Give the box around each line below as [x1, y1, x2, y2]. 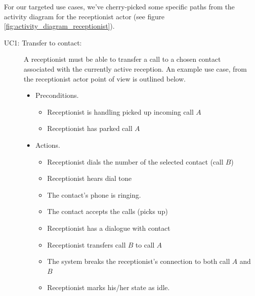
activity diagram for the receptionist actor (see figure [4, 11, 165, 21]
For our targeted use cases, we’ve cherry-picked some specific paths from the [4, 1, 235, 11]
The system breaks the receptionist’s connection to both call [47, 256, 230, 266]
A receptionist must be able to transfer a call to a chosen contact [24, 54, 221, 64]
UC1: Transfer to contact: [4, 37, 82, 47]
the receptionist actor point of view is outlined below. [24, 73, 186, 84]
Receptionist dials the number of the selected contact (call [47, 156, 223, 167]
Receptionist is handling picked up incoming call [47, 106, 194, 117]
